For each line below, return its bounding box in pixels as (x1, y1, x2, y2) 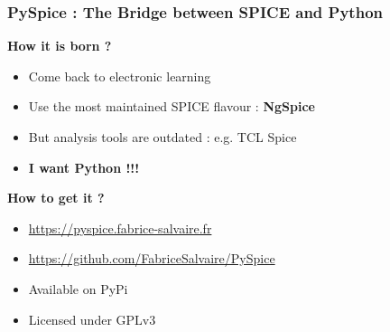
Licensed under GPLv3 (28, 309, 156, 328)
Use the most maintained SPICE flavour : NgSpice (28, 97, 315, 116)
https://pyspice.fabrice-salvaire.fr (28, 218, 212, 237)
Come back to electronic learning (28, 66, 211, 85)
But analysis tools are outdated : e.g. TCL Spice (28, 128, 297, 146)
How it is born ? (7, 36, 112, 55)
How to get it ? (7, 188, 105, 207)
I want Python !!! (28, 157, 140, 176)
